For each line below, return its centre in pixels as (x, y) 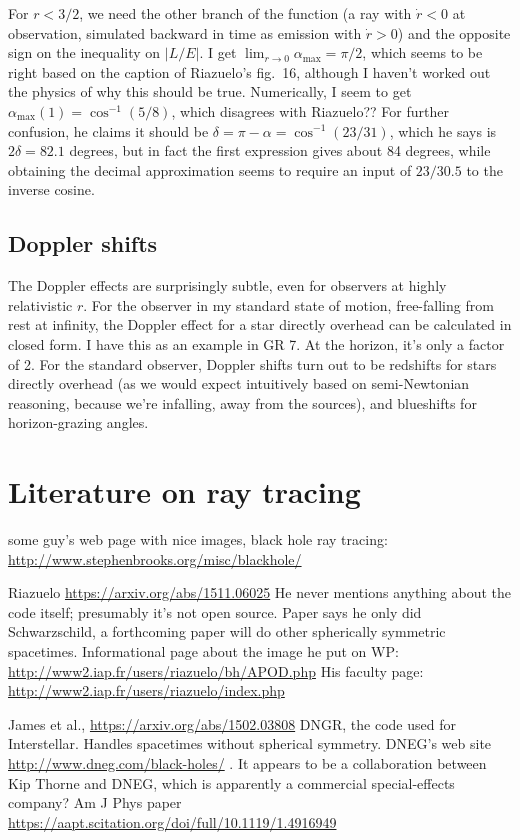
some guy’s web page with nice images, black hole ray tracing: (198, 539)
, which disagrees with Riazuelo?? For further (310, 110)
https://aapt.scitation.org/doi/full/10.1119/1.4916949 (172, 821)
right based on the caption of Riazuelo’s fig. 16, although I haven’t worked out (249, 71)
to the (484, 169)
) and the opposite (454, 32)
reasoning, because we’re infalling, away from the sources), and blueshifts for (242, 402)
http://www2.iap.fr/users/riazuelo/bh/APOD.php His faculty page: (216, 670)
